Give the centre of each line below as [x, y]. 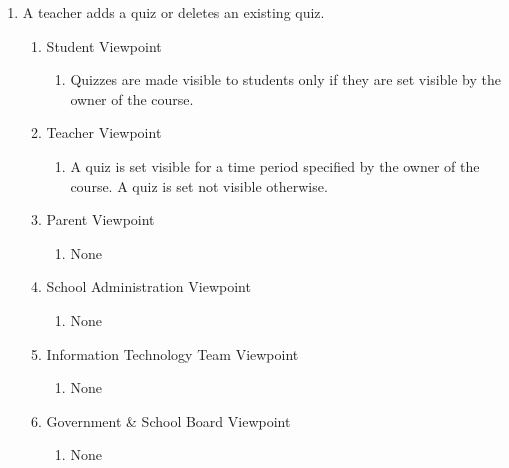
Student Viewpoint [104, 45]
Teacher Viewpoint [104, 132]
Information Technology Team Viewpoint [172, 353]
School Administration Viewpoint [148, 286]
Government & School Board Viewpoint [168, 420]
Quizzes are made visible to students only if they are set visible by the [286, 79]
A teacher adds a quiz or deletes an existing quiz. [173, 12]
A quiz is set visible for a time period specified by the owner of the [275, 165]
